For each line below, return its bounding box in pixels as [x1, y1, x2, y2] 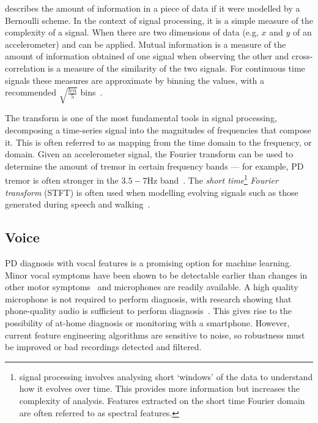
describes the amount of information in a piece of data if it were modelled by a [5, 2, 300, 14]
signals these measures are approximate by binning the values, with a [5, 73, 265, 86]
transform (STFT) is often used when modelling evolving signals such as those [5, 185, 298, 198]
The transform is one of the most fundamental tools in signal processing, [5, 111, 277, 124]
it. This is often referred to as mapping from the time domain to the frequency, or [5, 135, 312, 148]
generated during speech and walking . [5, 198, 150, 211]
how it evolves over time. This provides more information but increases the [19, 382, 300, 395]
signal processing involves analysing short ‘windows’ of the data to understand [19, 370, 313, 383]
